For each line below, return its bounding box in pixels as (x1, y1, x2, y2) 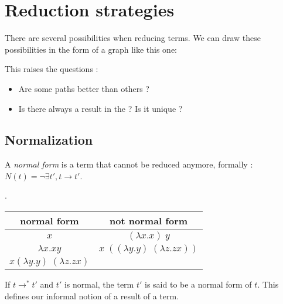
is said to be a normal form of (145, 278, 252, 291)
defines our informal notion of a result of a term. (5, 289, 179, 302)
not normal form (110, 214, 188, 228)
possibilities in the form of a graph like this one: (5, 43, 178, 55)
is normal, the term (64, 278, 134, 291)
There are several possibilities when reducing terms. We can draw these (5, 32, 261, 44)
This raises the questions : (5, 63, 98, 75)
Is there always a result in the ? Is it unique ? (18, 102, 183, 114)
